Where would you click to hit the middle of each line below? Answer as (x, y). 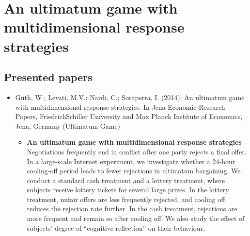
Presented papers (48, 77)
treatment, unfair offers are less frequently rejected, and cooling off (126, 199)
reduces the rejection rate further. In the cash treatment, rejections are (132, 209)
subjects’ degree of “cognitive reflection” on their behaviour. (116, 228)
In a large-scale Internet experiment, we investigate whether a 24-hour (131, 161)
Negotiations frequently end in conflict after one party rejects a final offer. (137, 151)
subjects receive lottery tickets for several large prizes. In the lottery (128, 190)
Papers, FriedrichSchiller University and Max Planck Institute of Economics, (129, 116)
